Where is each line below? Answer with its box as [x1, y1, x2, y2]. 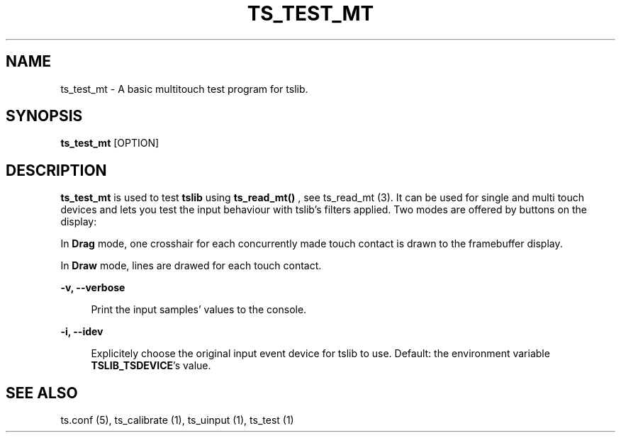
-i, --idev [60, 325, 103, 338]
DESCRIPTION [6, 161, 107, 179]
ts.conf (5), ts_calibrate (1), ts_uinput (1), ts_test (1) [60, 414, 294, 427]
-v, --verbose [60, 281, 125, 294]
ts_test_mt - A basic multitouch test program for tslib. [60, 82, 308, 95]
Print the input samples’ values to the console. [91, 303, 307, 316]
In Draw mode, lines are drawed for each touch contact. [60, 259, 322, 272]
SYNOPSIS [6, 107, 83, 125]
